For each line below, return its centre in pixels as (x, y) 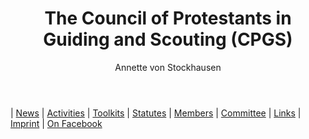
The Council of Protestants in (168, 18)
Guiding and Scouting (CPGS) (168, 39)
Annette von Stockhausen (168, 67)
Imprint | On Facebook (56, 123)
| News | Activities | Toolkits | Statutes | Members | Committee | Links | (156, 113)
